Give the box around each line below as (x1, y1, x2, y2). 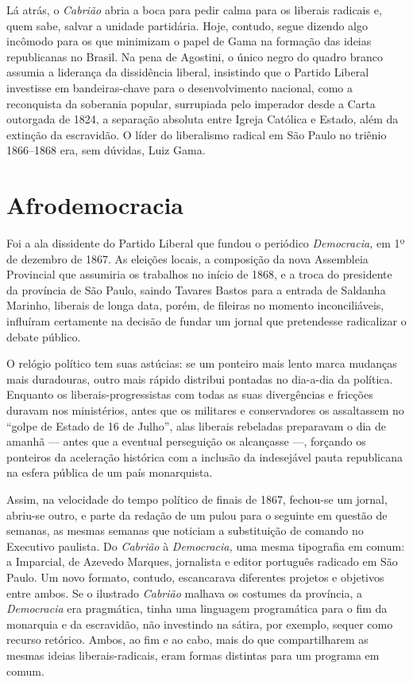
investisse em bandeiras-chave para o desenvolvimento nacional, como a (6, 79, 353, 95)
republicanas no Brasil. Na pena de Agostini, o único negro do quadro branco (6, 48, 383, 64)
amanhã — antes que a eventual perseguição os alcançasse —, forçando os (6, 433, 366, 450)
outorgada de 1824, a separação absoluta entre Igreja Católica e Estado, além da (6, 111, 399, 127)
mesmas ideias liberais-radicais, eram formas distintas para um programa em (6, 646, 380, 663)
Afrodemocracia (6, 189, 184, 221)
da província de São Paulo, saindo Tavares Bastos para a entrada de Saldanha (6, 281, 386, 298)
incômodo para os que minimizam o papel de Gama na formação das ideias (6, 33, 372, 49)
